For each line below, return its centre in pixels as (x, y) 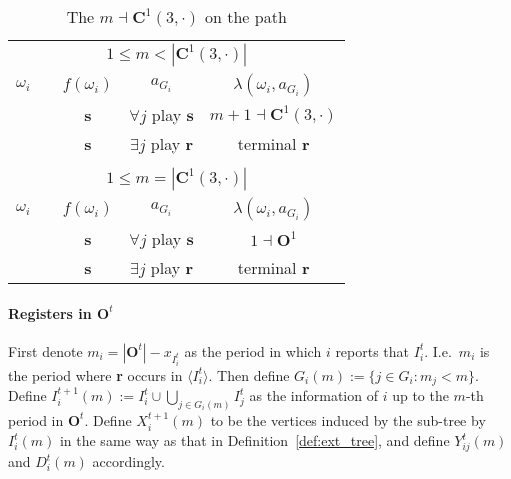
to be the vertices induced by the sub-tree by (348, 419)
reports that (372, 350)
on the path (245, 16)
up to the (420, 395)
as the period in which (253, 350)
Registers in (50, 312)
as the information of (313, 395)
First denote (45, 350)
